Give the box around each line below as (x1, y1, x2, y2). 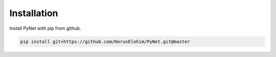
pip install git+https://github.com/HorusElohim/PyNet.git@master (20, 38, 190, 44)
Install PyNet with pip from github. (9, 25, 81, 31)
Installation (9, 8, 58, 19)
